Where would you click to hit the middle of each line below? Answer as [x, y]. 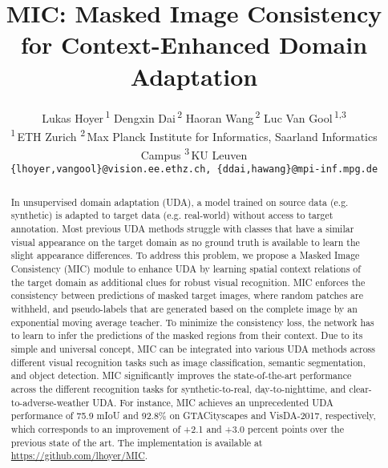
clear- [360, 388]
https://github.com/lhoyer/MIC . [79, 456]
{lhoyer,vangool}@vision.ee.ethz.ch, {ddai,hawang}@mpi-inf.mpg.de [194, 169]
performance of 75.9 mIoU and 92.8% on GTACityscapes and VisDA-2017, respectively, [193, 416]
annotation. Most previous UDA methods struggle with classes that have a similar [182, 229]
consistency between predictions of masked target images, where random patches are [187, 295]
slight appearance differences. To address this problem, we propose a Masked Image [185, 255]
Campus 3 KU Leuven [194, 153]
